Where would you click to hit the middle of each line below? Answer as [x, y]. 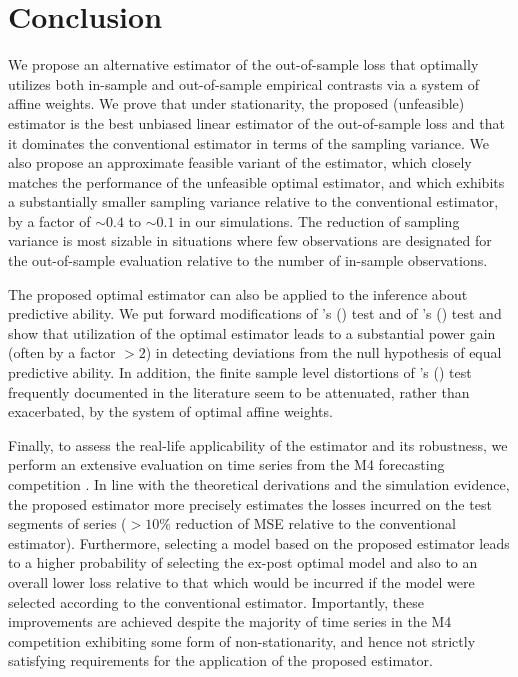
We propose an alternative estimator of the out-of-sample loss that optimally [243, 64]
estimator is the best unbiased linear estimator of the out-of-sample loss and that [256, 122]
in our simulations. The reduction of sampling [319, 220]
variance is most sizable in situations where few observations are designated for [250, 240]
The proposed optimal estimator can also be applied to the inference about [238, 293]
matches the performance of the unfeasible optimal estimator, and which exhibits [256, 181]
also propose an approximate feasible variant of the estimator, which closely [240, 162]
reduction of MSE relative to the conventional [315, 523]
